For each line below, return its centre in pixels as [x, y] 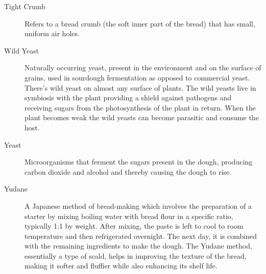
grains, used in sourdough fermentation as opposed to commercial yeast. [137, 77]
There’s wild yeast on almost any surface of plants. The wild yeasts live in [140, 87]
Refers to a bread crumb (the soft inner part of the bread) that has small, [140, 23]
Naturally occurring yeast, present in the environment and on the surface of [143, 67]
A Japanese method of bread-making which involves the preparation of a [138, 205]
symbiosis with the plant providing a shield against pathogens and [128, 98]
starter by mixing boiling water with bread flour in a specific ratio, [129, 216]
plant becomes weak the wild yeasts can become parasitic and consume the [142, 117]
